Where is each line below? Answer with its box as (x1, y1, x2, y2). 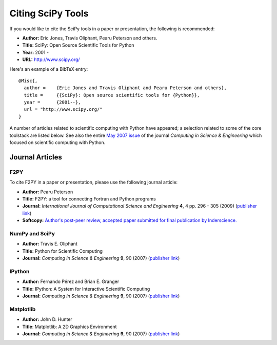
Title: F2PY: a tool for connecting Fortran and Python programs (22, 195, 156, 202)
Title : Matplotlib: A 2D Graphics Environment (22, 323, 117, 330)
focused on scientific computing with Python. (9, 139, 106, 146)
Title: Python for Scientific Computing (22, 248, 103, 254)
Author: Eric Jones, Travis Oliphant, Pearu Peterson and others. (22, 35, 157, 41)
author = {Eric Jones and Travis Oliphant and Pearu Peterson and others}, (24, 85, 227, 91)
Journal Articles (9, 153, 63, 161)
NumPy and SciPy (9, 230, 55, 237)
